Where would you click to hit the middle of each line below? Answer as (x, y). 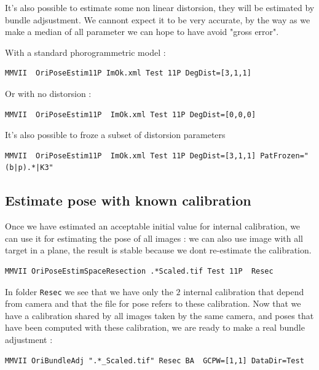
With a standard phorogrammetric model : (85, 52)
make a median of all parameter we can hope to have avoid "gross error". (142, 32)
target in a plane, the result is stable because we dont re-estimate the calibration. (158, 250)
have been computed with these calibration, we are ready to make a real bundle (155, 327)
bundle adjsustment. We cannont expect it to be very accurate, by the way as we (158, 19)
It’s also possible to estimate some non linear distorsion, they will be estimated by (160, 7)
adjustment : (29, 339)
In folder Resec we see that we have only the (89, 291)
